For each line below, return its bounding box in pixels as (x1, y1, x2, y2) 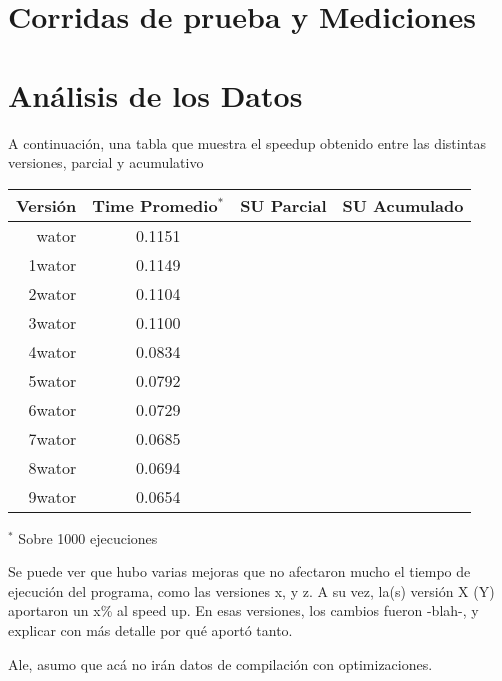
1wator (28, 252, 77, 276)
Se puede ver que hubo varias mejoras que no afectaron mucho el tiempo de (8, 561, 471, 582)
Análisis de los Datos (8, 74, 303, 115)
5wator (28, 368, 77, 392)
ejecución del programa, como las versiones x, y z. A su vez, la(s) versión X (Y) (8, 580, 495, 601)
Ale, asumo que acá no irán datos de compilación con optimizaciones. (8, 653, 433, 674)
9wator (28, 484, 77, 508)
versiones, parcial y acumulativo (8, 152, 204, 173)
